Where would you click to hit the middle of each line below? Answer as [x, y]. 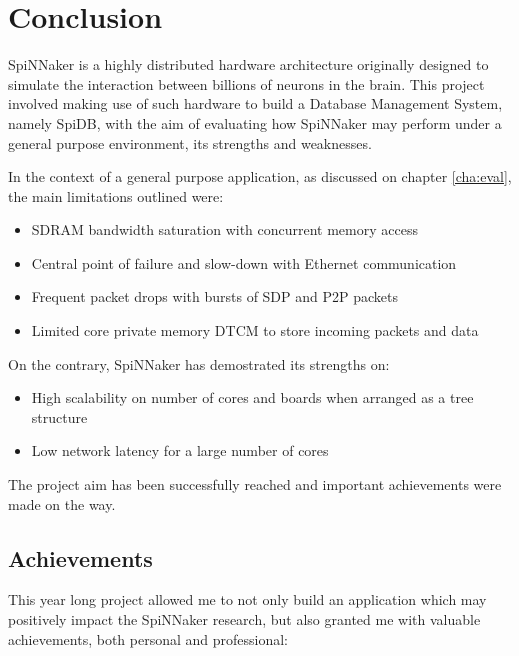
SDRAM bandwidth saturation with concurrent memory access [224, 229]
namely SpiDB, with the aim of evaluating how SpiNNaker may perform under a [255, 122]
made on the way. [62, 503]
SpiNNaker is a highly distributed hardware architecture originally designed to [248, 64]
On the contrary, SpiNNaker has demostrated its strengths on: [199, 363]
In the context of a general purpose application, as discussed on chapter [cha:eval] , [260, 176]
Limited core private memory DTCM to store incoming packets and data [255, 330]
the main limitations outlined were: [116, 195]
